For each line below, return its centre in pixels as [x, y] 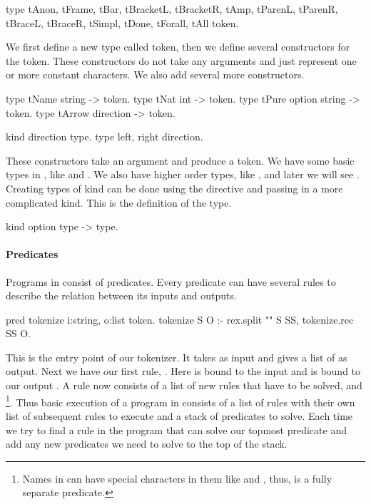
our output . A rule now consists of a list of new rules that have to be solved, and [184, 385]
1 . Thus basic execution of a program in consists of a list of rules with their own [181, 401]
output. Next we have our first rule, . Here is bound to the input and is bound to [183, 371]
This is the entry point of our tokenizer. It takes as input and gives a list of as [177, 357]
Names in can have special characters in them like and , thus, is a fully [177, 478]
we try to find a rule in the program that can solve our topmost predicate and [176, 430]
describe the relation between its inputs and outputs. [121, 295]
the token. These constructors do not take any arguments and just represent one [181, 60]
